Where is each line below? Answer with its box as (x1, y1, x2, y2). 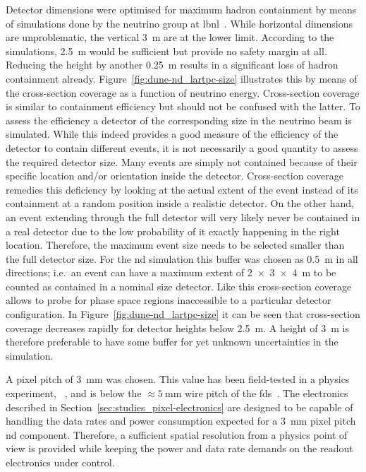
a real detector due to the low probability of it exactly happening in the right (6, 223, 340, 238)
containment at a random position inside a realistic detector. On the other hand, (6, 196, 354, 211)
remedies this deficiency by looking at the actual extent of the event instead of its (6, 182, 358, 196)
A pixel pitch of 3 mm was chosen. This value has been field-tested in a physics (6, 372, 350, 387)
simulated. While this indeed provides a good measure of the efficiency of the (6, 126, 338, 141)
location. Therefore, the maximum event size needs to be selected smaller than (6, 237, 345, 252)
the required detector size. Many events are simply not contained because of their (6, 154, 358, 169)
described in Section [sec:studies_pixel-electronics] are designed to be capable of (6, 399, 353, 414)
